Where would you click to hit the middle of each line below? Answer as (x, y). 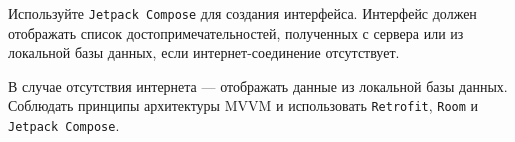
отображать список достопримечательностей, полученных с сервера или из (236, 32)
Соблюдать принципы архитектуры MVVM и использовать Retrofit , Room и (243, 105)
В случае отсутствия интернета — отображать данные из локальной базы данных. (258, 85)
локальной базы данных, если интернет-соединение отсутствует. (204, 52)
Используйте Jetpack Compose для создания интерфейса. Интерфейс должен (242, 13)
